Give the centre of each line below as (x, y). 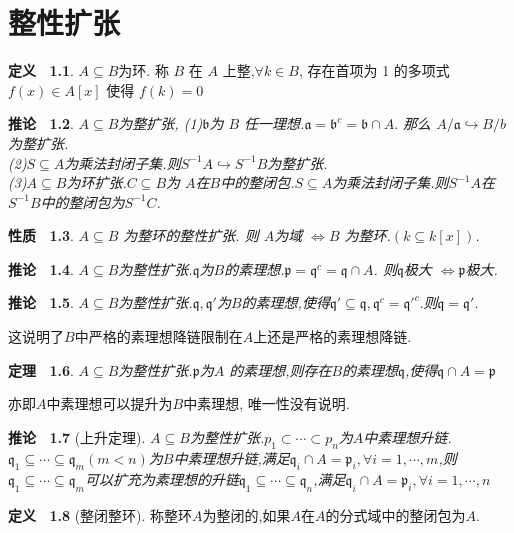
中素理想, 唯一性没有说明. (266, 403)
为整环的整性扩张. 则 (191, 235)
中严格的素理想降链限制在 (158, 336)
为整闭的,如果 (246, 515)
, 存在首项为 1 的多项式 (374, 70)
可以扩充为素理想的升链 (161, 479)
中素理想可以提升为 (109, 403)
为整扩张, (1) (160, 123)
